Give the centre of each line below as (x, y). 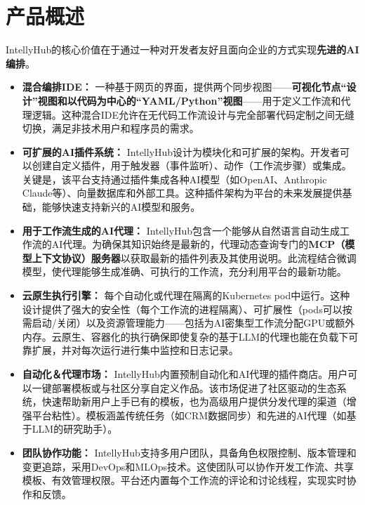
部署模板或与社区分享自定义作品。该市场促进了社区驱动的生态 (194, 387)
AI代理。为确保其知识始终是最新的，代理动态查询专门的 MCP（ (198, 244)
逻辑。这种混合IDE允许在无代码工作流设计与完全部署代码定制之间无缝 (193, 114)
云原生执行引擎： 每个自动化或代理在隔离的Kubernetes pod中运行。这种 (186, 295)
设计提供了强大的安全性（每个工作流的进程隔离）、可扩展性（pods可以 (182, 309)
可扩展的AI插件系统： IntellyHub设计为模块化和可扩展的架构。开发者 (181, 151)
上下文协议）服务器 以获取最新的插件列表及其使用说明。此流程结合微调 (194, 257)
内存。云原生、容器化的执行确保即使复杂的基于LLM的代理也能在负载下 (185, 336)
